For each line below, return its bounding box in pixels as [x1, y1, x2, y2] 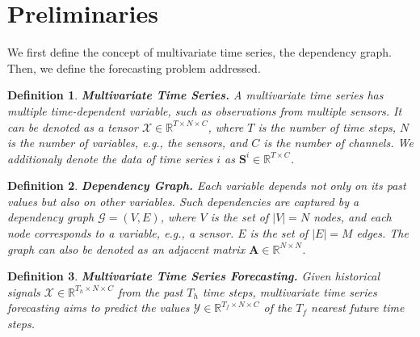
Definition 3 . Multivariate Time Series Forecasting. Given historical [7, 267, 380, 284]
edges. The [356, 225, 409, 242]
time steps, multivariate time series [202, 283, 377, 300]
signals [7, 283, 40, 300]
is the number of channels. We [263, 134, 414, 151]
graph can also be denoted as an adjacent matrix [7, 240, 246, 257]
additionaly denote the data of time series [7, 150, 213, 166]
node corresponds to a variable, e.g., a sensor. [7, 225, 234, 242]
